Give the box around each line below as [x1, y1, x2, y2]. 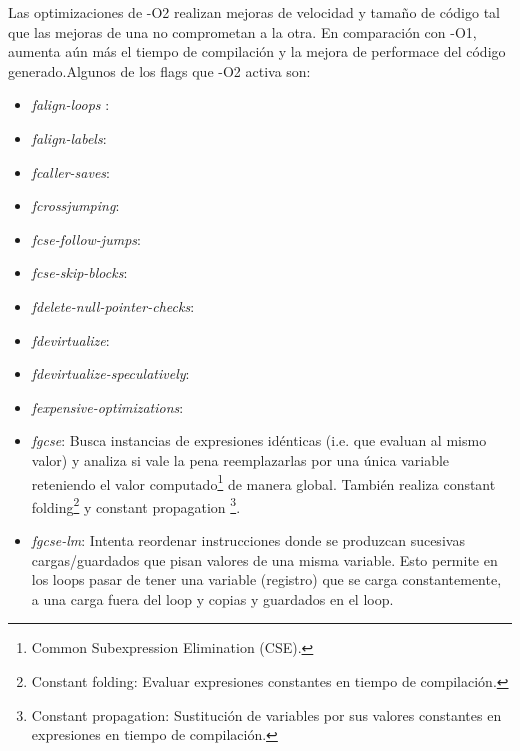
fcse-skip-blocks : [31, 262, 128, 283]
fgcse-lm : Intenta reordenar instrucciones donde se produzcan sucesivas [31, 530, 465, 550]
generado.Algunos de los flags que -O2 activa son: [8, 60, 311, 81]
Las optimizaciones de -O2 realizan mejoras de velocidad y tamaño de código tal [8, 2, 501, 22]
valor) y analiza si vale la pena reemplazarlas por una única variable [31, 449, 450, 470]
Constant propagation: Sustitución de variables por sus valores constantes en [31, 704, 502, 725]
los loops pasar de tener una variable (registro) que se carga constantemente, [31, 569, 502, 590]
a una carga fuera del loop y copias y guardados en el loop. [31, 588, 394, 609]
